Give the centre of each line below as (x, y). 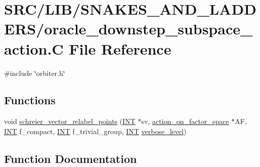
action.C (34, 48)
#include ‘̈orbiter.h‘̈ (35, 73)
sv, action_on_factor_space (185, 121)
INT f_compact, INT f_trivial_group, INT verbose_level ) (95, 131)
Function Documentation (71, 158)
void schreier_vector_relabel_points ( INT (70, 121)
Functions (30, 100)
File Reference (120, 48)
